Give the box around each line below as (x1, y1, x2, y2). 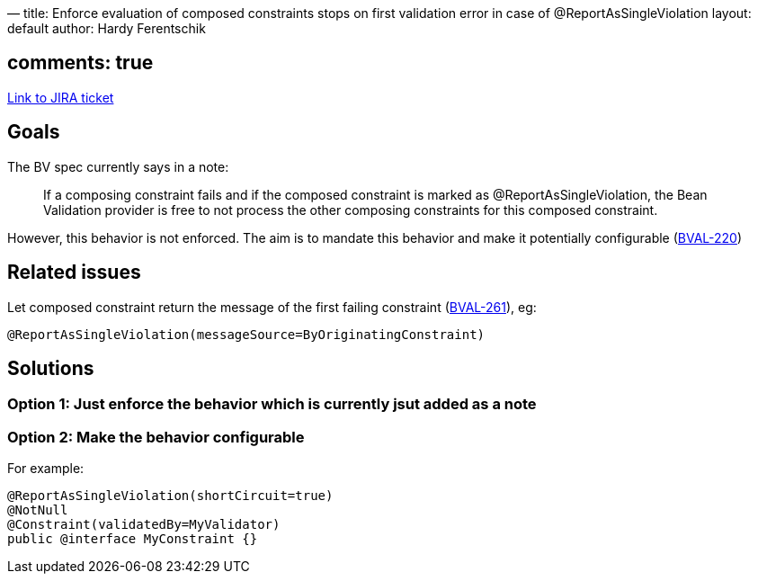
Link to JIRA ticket (7, 89, 114, 105)
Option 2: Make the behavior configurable (7, 427, 305, 446)
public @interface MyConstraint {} (7, 532, 258, 547)
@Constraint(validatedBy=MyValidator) (7, 517, 281, 532)
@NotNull (7, 503, 68, 518)
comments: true (7, 51, 154, 75)
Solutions (7, 356, 94, 380)
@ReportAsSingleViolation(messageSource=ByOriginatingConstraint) (7, 326, 486, 342)
